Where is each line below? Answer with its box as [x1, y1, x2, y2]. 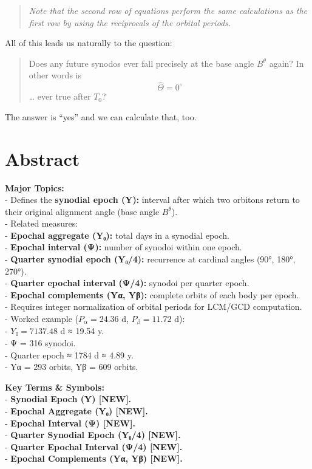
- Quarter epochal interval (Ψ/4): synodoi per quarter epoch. [5, 276, 249, 289]
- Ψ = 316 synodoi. [5, 337, 76, 349]
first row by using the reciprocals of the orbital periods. [29, 16, 231, 29]
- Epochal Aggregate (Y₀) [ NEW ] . [5, 405, 148, 417]
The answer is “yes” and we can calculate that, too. [5, 110, 197, 123]
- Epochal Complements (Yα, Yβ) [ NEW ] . [5, 452, 183, 465]
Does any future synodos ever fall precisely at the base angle [29, 56, 254, 69]
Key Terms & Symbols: [5, 380, 104, 393]
